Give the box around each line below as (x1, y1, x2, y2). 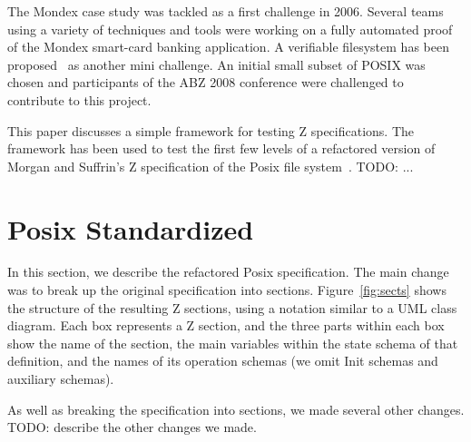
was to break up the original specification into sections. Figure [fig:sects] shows (7, 280, 446, 300)
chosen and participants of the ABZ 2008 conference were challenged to (7, 73, 404, 92)
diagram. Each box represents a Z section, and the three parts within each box (7, 316, 445, 335)
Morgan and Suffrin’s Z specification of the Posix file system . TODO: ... (7, 156, 414, 175)
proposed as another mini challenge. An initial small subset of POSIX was (7, 54, 426, 74)
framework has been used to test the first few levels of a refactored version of (7, 139, 436, 158)
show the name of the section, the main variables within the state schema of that (7, 333, 458, 352)
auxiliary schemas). (7, 369, 114, 388)
